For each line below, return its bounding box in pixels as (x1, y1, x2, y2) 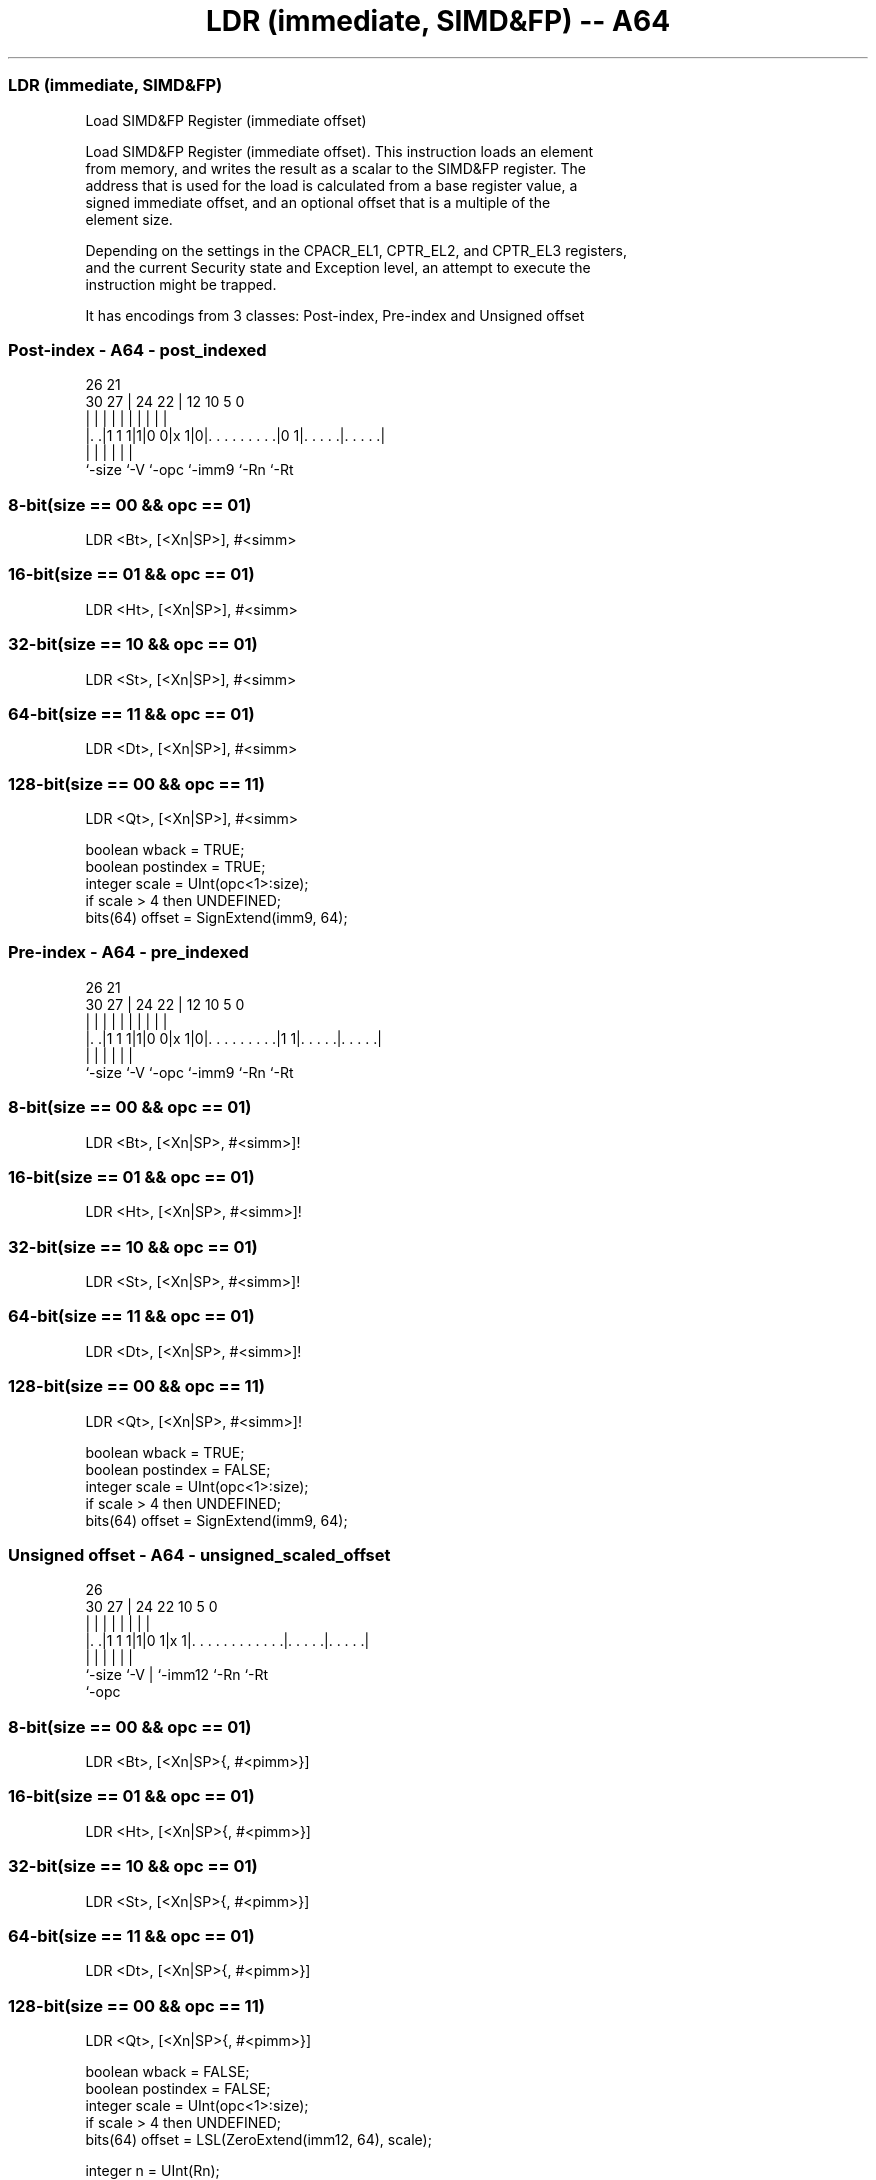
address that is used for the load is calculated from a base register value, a (85, 176, 578, 194)
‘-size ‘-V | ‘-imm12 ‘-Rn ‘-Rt (85, 1666, 269, 1684)
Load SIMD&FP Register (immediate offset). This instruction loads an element (85, 142, 594, 160)
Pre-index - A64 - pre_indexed (8, 942, 249, 963)
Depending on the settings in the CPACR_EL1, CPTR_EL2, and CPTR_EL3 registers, (85, 241, 628, 259)
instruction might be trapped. (85, 275, 277, 293)
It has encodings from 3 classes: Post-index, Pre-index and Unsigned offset (85, 306, 585, 324)
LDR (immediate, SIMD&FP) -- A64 (205, 4, 671, 38)
